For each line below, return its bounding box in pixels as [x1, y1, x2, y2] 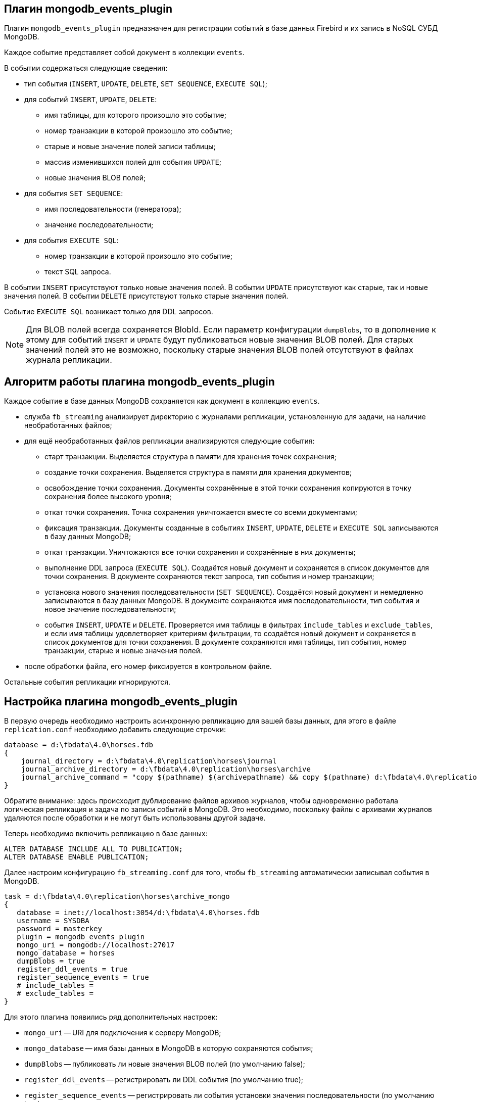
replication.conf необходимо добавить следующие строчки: [4, 725, 226, 734]
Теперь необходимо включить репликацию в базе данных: [4, 829, 208, 838]
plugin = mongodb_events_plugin [17, 933, 145, 941]
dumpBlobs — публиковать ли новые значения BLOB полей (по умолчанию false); [24, 1060, 305, 1069]
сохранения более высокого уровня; [44, 492, 172, 501]
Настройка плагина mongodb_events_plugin [4, 695, 238, 708]
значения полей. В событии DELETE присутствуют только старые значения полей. [4, 292, 289, 301]
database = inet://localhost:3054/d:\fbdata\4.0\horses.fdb [17, 908, 260, 917]
